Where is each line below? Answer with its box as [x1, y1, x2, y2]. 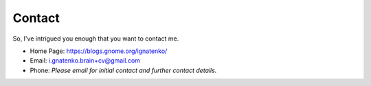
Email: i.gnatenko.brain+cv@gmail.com [30, 56, 141, 65]
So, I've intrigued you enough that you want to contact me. [12, 34, 179, 43]
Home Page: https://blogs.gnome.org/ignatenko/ [30, 47, 168, 55]
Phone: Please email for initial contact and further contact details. [30, 66, 217, 74]
